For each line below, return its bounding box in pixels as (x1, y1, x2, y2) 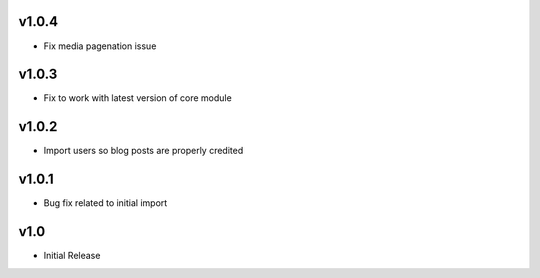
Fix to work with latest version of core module (43, 92, 232, 104)
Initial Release (43, 250, 101, 262)
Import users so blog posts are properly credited (43, 145, 244, 157)
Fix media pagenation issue (43, 40, 157, 52)
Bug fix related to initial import (43, 197, 168, 209)
